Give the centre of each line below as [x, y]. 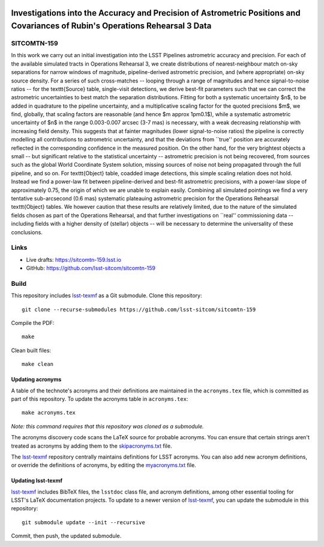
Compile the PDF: [33, 323]
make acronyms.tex [49, 413]
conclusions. [27, 232]
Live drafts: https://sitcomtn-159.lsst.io [73, 259]
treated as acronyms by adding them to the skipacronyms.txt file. [91, 446]
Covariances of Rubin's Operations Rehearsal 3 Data [111, 26]
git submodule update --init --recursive [83, 522]
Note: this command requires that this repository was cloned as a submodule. [107, 426]
